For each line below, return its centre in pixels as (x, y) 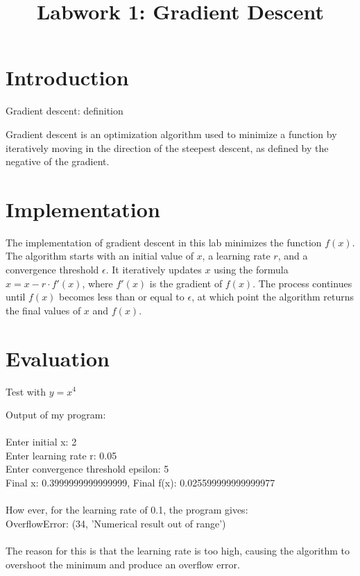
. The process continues (302, 283)
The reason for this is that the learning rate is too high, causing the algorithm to (178, 551)
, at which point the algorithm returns (273, 297)
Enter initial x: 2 (41, 442)
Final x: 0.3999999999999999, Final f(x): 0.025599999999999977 (140, 483)
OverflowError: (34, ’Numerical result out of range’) (116, 523)
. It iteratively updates (154, 269)
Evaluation (58, 358)
